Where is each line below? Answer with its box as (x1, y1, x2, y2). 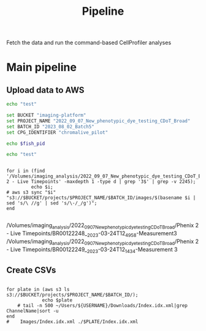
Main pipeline (6, 60, 77, 74)
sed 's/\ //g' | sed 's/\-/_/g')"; (6, 200, 97, 206)
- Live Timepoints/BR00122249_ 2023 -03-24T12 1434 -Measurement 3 (6, 246, 178, 254)
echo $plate (42, 297, 72, 303)
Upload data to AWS (6, 85, 85, 95)
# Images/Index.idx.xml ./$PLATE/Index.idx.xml (6, 319, 139, 325)
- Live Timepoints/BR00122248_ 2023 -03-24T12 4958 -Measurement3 (6, 230, 178, 238)
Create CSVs (6, 265, 56, 275)
